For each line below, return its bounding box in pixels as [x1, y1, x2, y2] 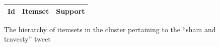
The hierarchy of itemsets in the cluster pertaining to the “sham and [4, 24, 216, 34]
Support [56, 5, 85, 16]
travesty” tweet [4, 34, 51, 44]
